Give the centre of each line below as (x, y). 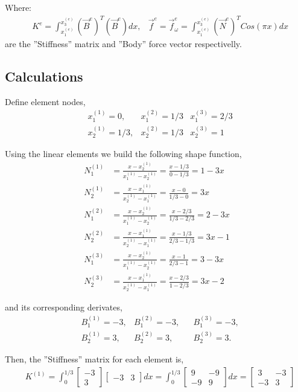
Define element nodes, (45, 101)
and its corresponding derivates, (64, 307)
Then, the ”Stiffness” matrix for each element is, (94, 359)
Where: (18, 7)
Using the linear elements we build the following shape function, (123, 154)
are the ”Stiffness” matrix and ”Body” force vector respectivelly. (123, 44)
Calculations (44, 76)
